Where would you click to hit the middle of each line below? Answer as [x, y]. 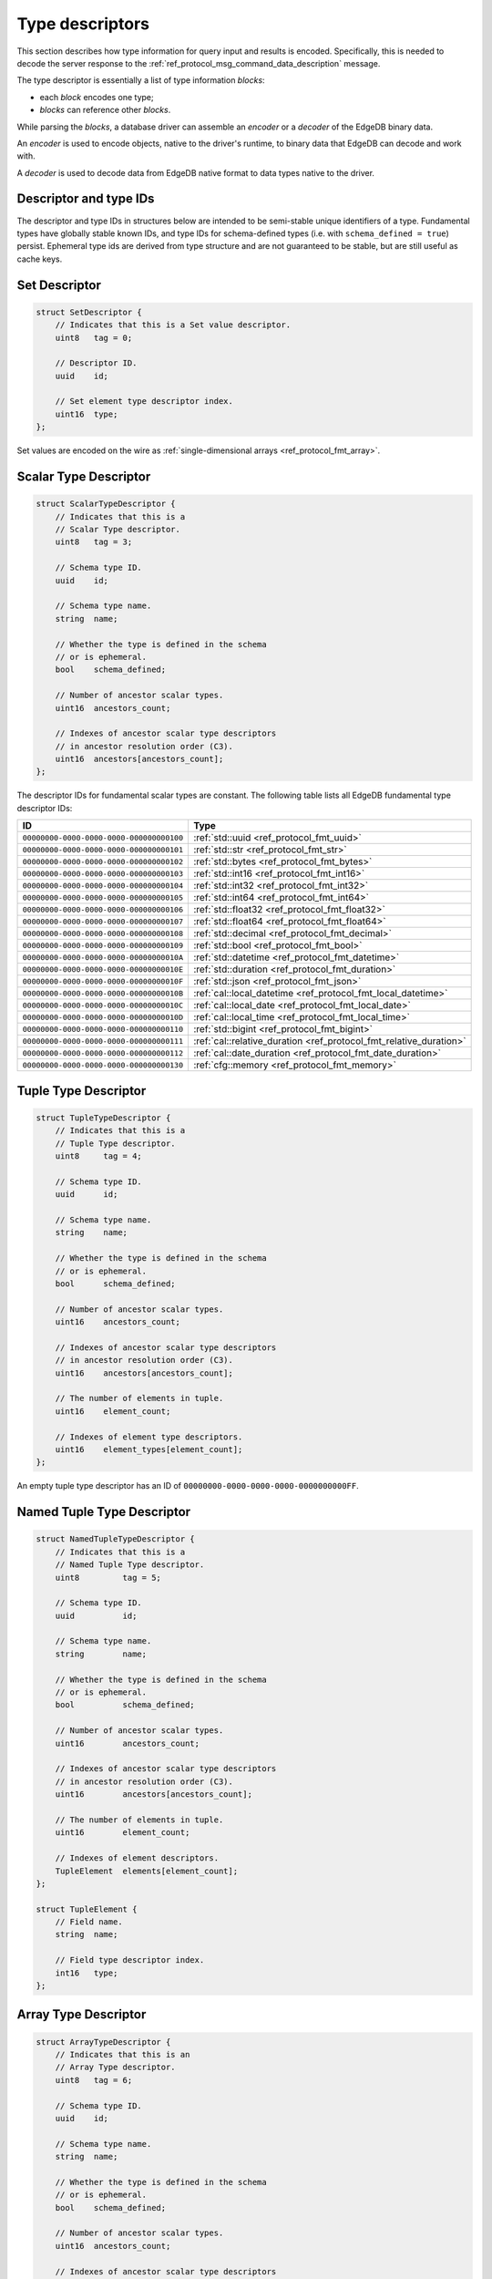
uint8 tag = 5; [108, 1578]
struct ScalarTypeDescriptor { [106, 504]
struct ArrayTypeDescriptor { [103, 2042]
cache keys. [40, 259]
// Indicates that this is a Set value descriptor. [173, 325]
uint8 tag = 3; [94, 542]
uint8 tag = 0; [94, 338]
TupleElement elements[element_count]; [147, 1871]
